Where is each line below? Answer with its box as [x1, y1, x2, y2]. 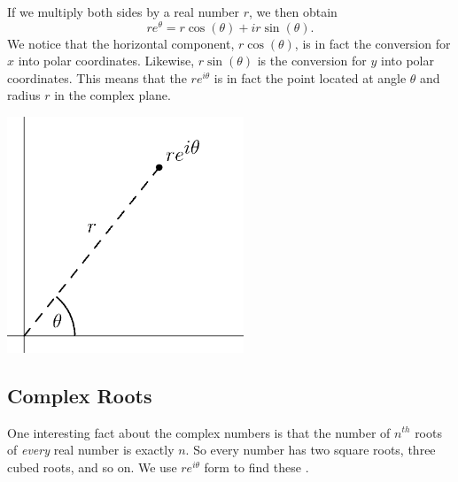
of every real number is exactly [7, 440, 175, 459]
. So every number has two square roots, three [185, 440, 436, 459]
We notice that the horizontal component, [7, 34, 235, 52]
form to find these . [204, 457, 309, 476]
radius [7, 86, 41, 104]
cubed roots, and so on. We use [7, 457, 177, 476]
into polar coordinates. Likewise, [18, 51, 195, 70]
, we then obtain [248, 3, 338, 20]
